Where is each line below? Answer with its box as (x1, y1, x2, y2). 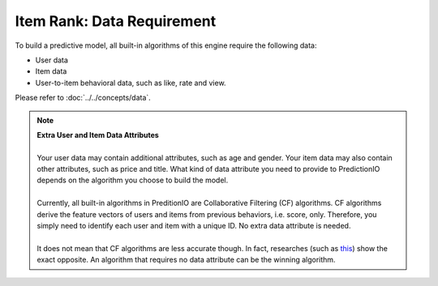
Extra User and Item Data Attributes (36, 130, 160, 139)
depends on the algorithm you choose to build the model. (36, 175, 229, 186)
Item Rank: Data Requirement (15, 12, 217, 30)
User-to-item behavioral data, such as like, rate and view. (35, 78, 226, 88)
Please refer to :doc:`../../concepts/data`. (15, 93, 152, 103)
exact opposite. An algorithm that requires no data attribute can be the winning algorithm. (36, 255, 336, 265)
